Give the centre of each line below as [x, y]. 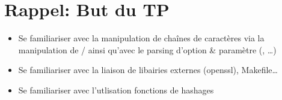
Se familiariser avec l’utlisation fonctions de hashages [116, 90]
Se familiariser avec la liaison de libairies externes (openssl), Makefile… [148, 70]
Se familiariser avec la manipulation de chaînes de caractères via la [141, 38]
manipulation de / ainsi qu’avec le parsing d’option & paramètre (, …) [147, 49]
